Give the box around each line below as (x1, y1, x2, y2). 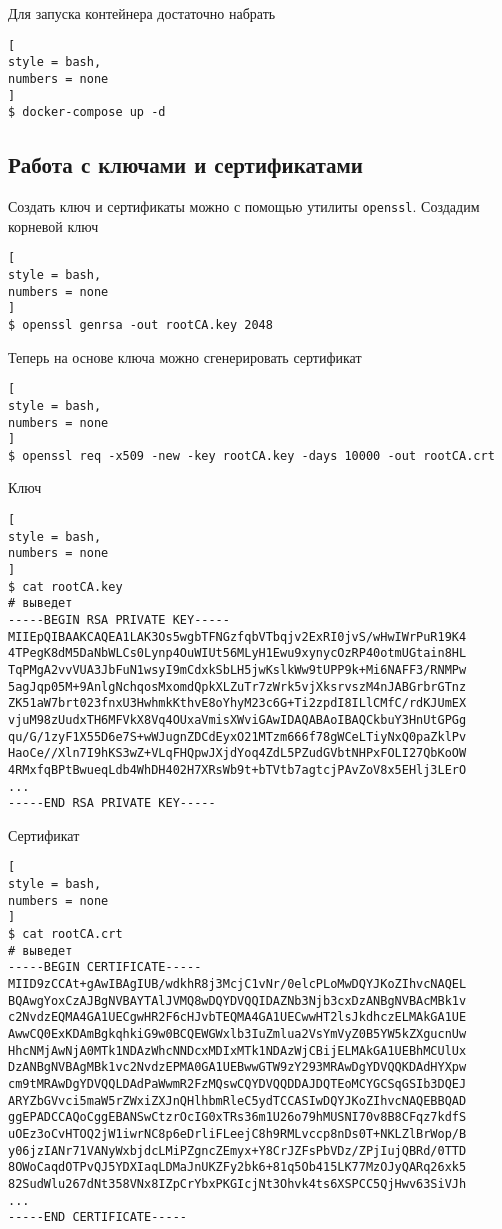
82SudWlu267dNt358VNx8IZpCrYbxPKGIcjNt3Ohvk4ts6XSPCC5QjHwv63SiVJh (8, 1176, 467, 1191)
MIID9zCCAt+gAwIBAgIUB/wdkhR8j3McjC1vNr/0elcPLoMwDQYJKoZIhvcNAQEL (8, 977, 467, 992)
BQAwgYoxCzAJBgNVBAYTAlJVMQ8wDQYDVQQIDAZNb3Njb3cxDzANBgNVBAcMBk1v (8, 993, 467, 1008)
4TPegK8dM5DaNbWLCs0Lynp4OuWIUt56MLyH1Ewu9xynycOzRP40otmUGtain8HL (8, 646, 467, 661)
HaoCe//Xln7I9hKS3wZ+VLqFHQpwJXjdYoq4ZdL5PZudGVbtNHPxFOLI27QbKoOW (8, 746, 467, 761)
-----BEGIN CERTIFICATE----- (8, 960, 202, 975)
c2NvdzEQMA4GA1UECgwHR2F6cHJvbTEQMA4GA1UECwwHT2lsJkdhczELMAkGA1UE (8, 1010, 467, 1025)
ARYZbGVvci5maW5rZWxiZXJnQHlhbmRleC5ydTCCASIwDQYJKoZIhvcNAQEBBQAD (8, 1093, 467, 1108)
